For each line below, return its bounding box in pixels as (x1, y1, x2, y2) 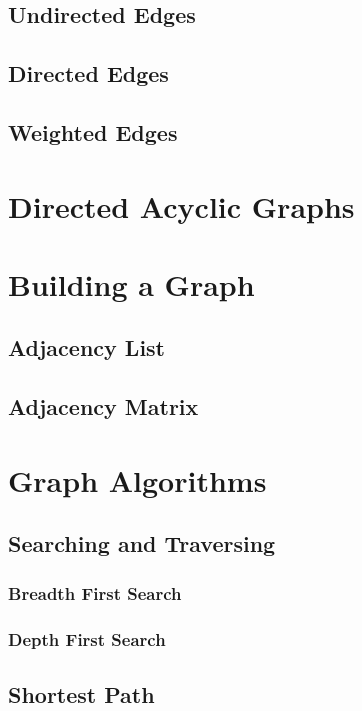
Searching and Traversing (8, 528, 276, 559)
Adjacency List (8, 332, 165, 363)
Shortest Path (8, 678, 155, 709)
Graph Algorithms (8, 459, 267, 500)
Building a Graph (8, 263, 255, 304)
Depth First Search (8, 626, 166, 651)
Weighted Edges (8, 116, 178, 147)
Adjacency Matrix (8, 391, 199, 422)
